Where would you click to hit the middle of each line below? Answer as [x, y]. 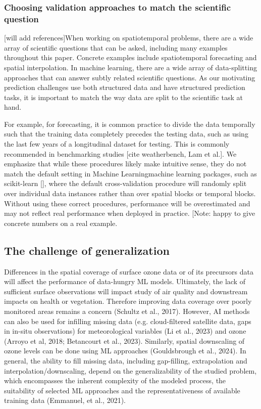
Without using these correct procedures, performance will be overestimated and [127, 203]
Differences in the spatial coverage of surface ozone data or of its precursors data [129, 271]
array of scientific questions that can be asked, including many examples [116, 47]
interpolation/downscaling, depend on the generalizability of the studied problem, [130, 370]
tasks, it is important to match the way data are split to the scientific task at [123, 97]
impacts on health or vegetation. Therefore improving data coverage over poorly [128, 301]
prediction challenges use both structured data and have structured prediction [125, 87]
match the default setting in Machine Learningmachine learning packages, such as [130, 173]
